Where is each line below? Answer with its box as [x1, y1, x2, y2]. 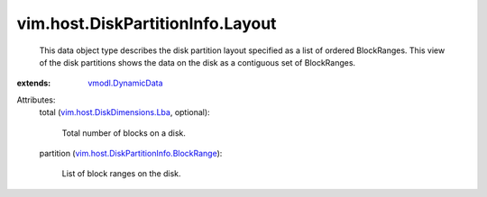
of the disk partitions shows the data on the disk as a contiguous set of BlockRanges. [39, 57, 356, 67]
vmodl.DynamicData [87, 77, 163, 89]
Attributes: [16, 94, 56, 105]
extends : [16, 77, 51, 89]
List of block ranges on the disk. [61, 168, 181, 179]
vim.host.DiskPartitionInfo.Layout [16, 13, 277, 33]
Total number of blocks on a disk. [61, 127, 187, 139]
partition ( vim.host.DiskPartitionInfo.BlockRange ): [39, 148, 223, 158]
